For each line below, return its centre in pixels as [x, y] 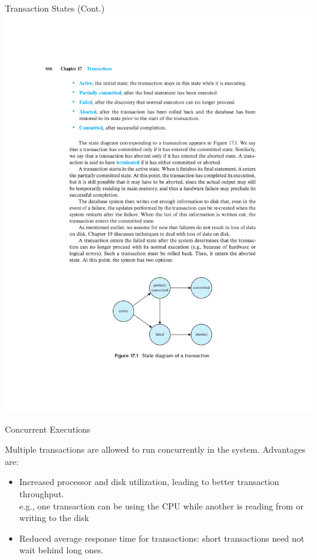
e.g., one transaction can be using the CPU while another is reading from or [161, 505]
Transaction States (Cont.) [55, 8]
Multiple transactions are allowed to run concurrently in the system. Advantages [155, 449]
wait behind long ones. [61, 550]
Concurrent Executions [48, 429]
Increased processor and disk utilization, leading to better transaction [149, 482]
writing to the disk [54, 518]
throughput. [41, 494]
